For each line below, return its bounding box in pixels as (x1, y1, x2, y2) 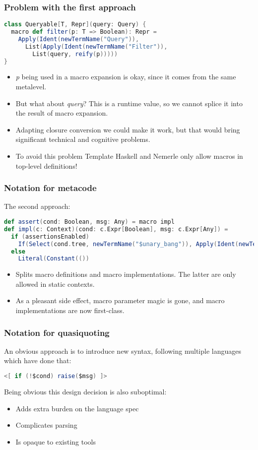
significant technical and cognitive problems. (15, 134, 150, 144)
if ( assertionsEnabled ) (11, 233, 89, 240)
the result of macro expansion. (15, 108, 108, 118)
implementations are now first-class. (15, 305, 125, 316)
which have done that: (4, 355, 71, 366)
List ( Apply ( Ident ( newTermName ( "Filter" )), (25, 43, 168, 50)
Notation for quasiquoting (4, 326, 110, 338)
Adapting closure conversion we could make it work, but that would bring (15, 124, 240, 134)
